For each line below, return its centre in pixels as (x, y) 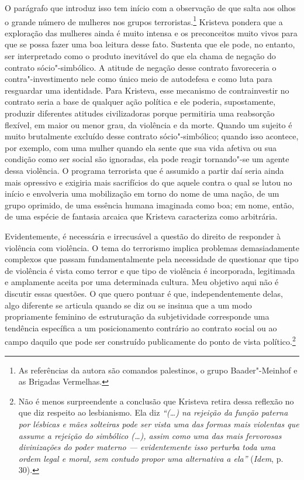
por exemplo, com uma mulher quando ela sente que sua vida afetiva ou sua (141, 147)
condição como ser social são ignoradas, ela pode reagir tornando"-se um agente (147, 159)
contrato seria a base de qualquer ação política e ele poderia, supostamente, (140, 102)
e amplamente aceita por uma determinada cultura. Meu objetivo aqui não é (142, 282)
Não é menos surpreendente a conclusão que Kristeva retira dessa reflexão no (156, 401)
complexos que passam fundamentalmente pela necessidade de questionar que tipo (152, 259)
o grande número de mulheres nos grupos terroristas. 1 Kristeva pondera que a (144, 20)
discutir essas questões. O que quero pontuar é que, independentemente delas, (144, 293)
